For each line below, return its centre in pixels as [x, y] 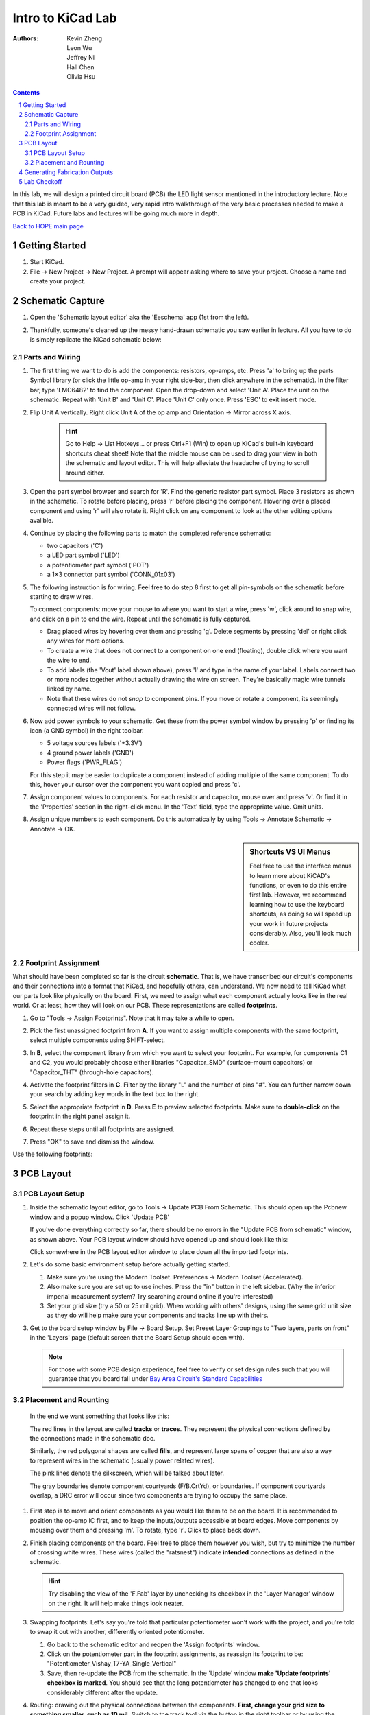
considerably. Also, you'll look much [301, 933]
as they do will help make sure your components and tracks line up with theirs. [158, 1315]
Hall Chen [81, 67]
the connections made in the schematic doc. [92, 1439]
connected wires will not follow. [91, 708]
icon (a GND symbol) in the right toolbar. [87, 730]
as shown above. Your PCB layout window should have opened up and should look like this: [159, 1239]
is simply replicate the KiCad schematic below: [96, 339]
